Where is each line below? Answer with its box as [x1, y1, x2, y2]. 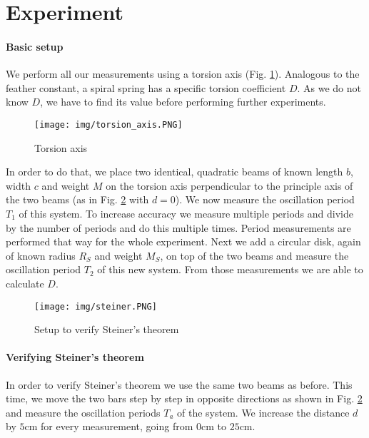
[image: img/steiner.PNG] [34, 301, 157, 312]
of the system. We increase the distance [177, 404, 350, 419]
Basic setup [6, 39, 64, 54]
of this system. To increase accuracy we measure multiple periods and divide [19, 205, 353, 220]
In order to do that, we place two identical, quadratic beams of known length [6, 164, 343, 179]
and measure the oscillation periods [6, 404, 161, 419]
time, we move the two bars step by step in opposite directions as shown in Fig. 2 [6, 391, 363, 406]
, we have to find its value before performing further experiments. [40, 94, 326, 109]
